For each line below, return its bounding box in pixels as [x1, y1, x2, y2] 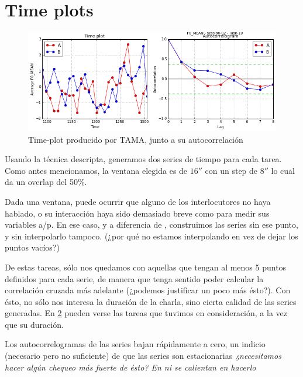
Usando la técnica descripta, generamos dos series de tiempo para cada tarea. [5, 153, 282, 165]
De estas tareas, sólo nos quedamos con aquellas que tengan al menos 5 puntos [5, 261, 287, 273]
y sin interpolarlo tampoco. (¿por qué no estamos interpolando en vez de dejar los [5, 229, 298, 242]
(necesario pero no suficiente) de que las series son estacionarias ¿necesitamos [5, 349, 281, 362]
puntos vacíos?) [5, 241, 60, 253]
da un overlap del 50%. [5, 176, 87, 188]
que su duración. [5, 318, 64, 330]
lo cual [271, 164, 295, 176]
